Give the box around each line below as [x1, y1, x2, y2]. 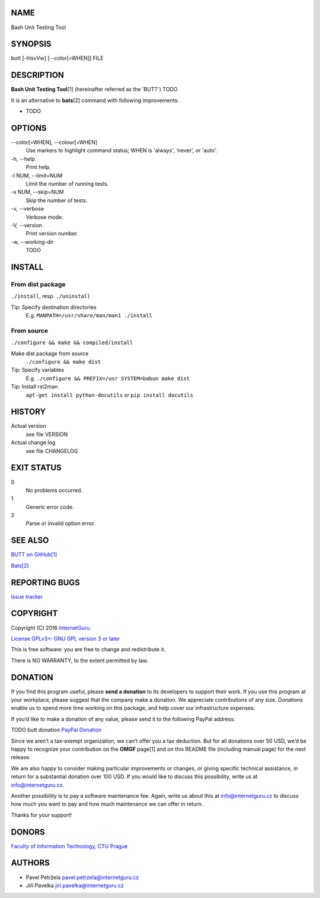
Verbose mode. [25, 214, 63, 221]
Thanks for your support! [11, 811, 72, 819]
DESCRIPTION [11, 70, 65, 80]
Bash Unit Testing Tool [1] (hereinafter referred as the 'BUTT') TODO [11, 86, 178, 93]
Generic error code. [25, 503, 74, 510]
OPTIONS [11, 123, 47, 133]
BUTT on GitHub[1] [11, 551, 57, 558]
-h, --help [11, 155, 35, 163]
